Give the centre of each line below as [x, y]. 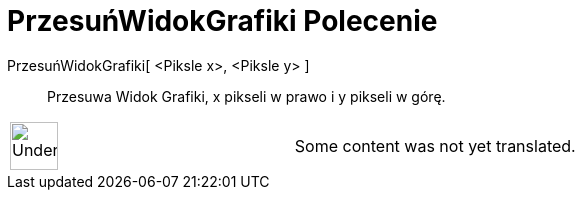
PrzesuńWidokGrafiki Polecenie [222, 21]
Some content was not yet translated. [435, 145]
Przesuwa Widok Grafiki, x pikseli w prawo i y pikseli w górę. [246, 96]
